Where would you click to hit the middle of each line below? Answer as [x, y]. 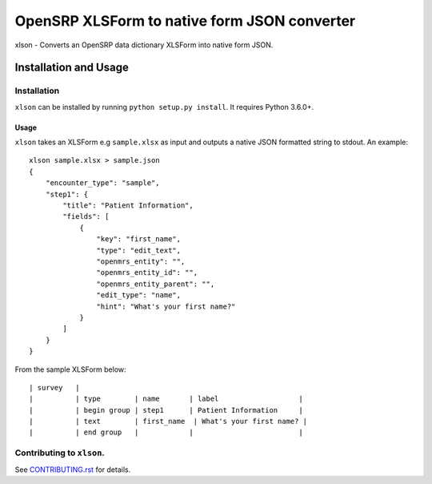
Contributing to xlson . [60, 453]
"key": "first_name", [139, 239]
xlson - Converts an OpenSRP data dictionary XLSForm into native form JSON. [144, 45]
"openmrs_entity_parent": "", [156, 284]
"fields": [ [86, 217]
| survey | [54, 387]
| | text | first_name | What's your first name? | [168, 421]
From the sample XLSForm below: [71, 369]
